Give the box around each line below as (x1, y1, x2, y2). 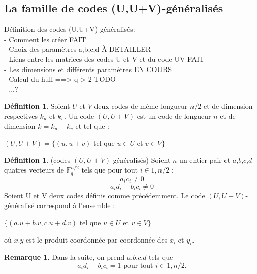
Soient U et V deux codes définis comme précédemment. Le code (4, 190, 205, 200)
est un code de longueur (137, 110, 211, 121)
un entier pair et (179, 154, 231, 165)
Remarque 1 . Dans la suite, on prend (4, 252, 125, 262)
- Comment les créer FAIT (4, 33, 86, 44)
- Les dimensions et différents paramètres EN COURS (4, 63, 172, 74)
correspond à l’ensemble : (36, 200, 115, 211)
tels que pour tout (81, 164, 138, 175)
